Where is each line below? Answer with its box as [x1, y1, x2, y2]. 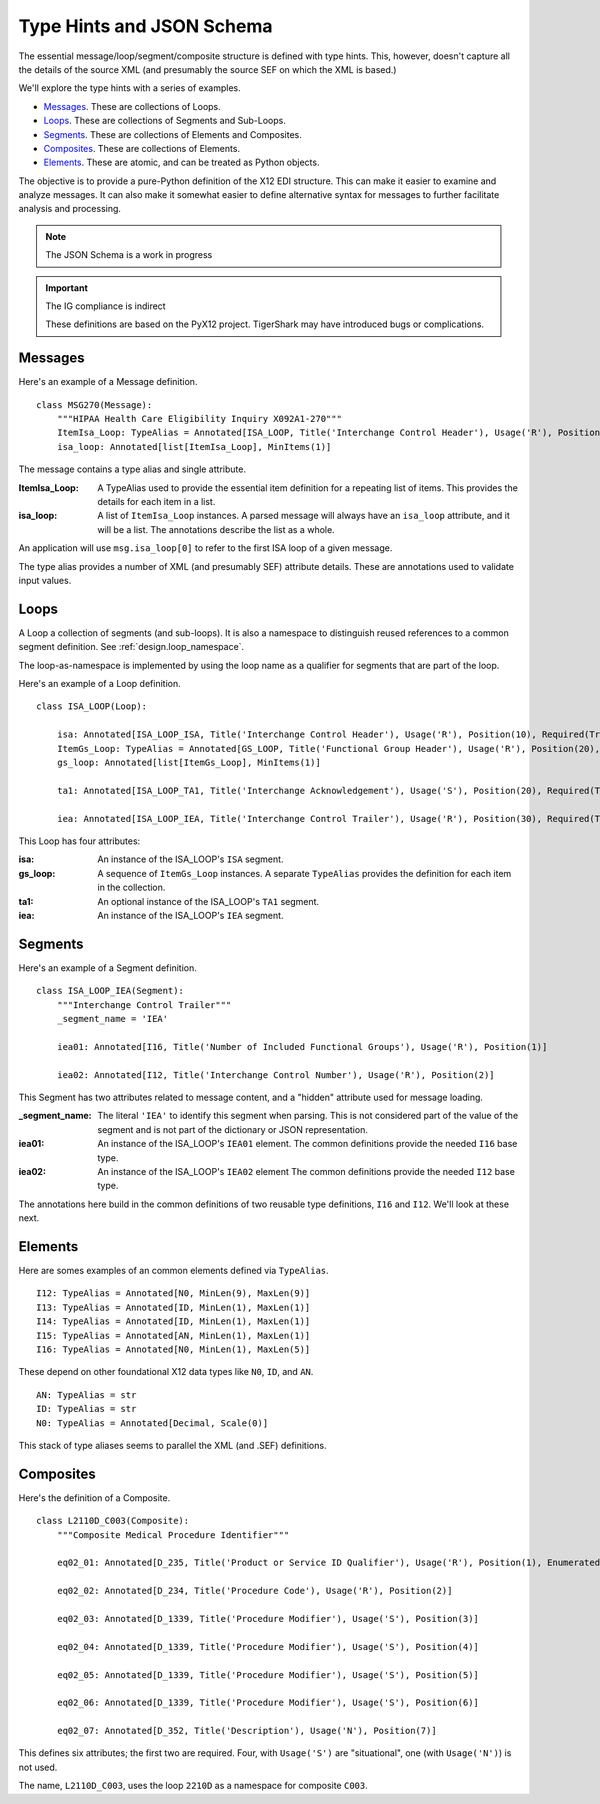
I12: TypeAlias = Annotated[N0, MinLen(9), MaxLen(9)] [36, 1288, 311, 1299]
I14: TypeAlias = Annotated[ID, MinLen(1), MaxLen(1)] [36, 1316, 311, 1327]
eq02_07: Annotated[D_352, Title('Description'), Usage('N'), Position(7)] [56, 1725, 437, 1737]
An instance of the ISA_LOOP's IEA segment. [97, 909, 284, 921]
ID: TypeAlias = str [36, 1403, 137, 1415]
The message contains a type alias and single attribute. [18, 463, 247, 475]
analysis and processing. [18, 203, 122, 215]
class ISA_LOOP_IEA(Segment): [36, 985, 185, 997]
